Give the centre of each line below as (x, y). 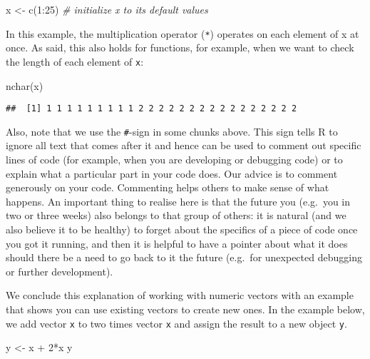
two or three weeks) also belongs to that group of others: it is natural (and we (176, 215)
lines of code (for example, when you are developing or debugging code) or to (174, 159)
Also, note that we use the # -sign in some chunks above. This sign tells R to (172, 131)
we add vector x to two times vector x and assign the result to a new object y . (176, 323)
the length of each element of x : (75, 61)
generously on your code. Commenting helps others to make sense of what (168, 187)
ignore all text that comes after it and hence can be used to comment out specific (184, 145)
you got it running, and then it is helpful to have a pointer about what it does (177, 243)
